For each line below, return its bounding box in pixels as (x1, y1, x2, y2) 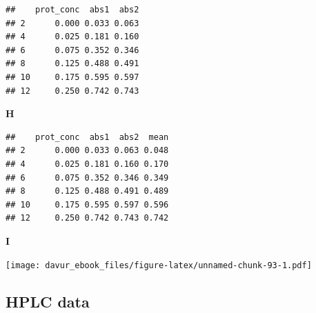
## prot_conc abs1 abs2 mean (6, 132, 169, 142)
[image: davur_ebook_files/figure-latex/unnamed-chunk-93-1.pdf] (6, 260, 312, 270)
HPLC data (6, 290, 90, 312)
